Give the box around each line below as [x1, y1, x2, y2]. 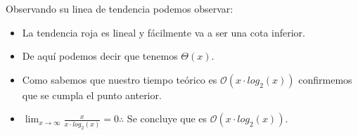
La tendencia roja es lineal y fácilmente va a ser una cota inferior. [22, 25, 306, 39]
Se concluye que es [127, 111, 207, 126]
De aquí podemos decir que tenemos [22, 49, 178, 63]
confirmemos [298, 72, 352, 86]
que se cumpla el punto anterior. [22, 87, 162, 102]
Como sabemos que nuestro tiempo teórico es [22, 72, 217, 86]
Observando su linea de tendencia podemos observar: [6, 1, 234, 15]
